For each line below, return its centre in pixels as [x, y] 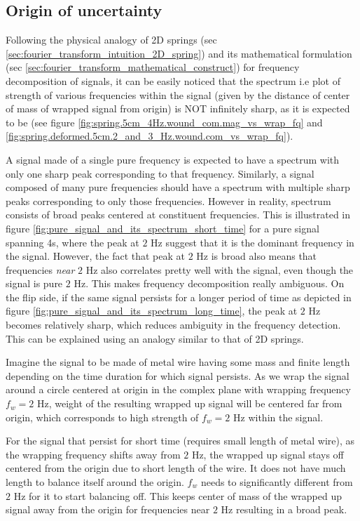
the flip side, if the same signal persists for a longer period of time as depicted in [179, 297]
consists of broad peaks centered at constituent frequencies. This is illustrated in [178, 215]
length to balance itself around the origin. [95, 482]
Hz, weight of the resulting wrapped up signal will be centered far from [189, 403]
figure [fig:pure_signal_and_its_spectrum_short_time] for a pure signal [162, 228]
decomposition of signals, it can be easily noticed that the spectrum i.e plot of [173, 80]
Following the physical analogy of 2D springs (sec [111, 40]
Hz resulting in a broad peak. [284, 509]
